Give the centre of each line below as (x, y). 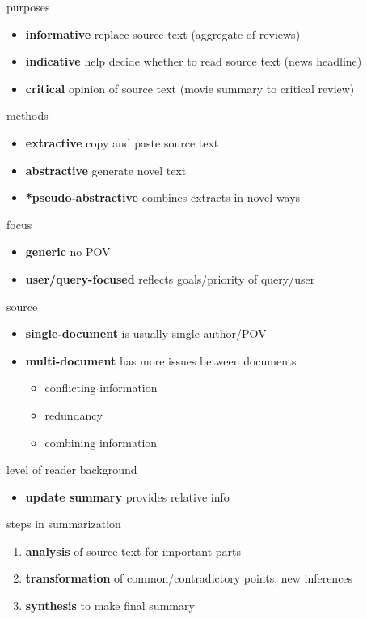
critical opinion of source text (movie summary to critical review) (190, 88)
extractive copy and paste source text (122, 142)
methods (27, 115)
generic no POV (68, 252)
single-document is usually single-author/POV (146, 333)
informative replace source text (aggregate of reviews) (163, 34)
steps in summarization (64, 524)
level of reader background (72, 470)
